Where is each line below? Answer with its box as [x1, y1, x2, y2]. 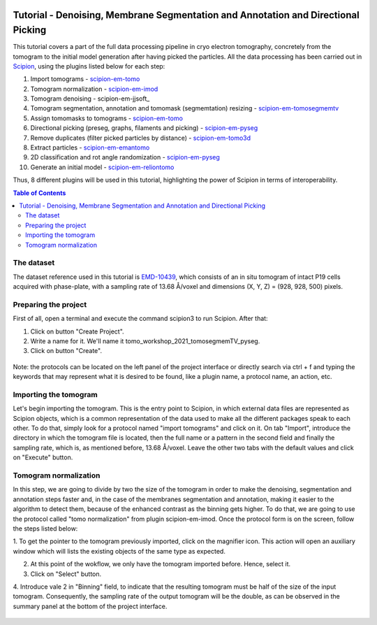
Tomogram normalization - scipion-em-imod [30, 85, 158, 93]
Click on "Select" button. [30, 570, 102, 578]
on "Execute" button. [13, 453, 73, 461]
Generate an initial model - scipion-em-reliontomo [30, 163, 175, 171]
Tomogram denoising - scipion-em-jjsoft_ [30, 94, 150, 103]
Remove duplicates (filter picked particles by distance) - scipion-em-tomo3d [30, 134, 251, 142]
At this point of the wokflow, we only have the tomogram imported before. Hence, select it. [30, 560, 291, 568]
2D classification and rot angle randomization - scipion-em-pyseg [30, 153, 220, 161]
